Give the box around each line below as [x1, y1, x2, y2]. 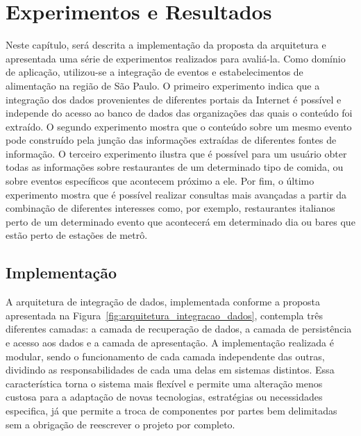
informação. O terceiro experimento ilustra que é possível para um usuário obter [6, 146, 347, 160]
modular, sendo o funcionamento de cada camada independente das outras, [6, 349, 325, 363]
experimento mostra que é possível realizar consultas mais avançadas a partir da [6, 187, 347, 201]
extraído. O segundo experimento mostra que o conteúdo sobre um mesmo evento [6, 119, 352, 133]
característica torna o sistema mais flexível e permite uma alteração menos [6, 376, 323, 390]
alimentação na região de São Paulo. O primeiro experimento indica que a [6, 78, 320, 92]
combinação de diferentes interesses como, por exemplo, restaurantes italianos [6, 201, 335, 215]
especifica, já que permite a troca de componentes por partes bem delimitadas [6, 403, 337, 417]
